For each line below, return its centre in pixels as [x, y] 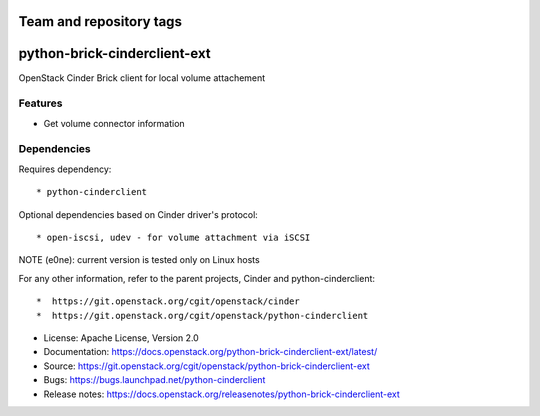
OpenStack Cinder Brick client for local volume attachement [142, 77]
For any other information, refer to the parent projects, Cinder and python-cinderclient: [196, 278]
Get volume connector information [114, 123]
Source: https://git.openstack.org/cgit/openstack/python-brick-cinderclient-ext [206, 366]
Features [40, 103]
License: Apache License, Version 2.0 [121, 337]
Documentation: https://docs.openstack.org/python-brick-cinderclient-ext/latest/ [210, 352]
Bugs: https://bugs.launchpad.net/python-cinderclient [154, 380]
